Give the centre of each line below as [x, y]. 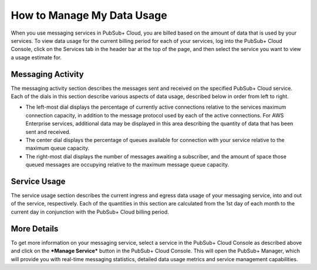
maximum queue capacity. [58, 148]
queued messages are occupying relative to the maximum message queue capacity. [127, 165]
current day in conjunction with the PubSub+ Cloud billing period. [90, 212]
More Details [35, 229]
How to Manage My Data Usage [89, 15]
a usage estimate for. [36, 57]
